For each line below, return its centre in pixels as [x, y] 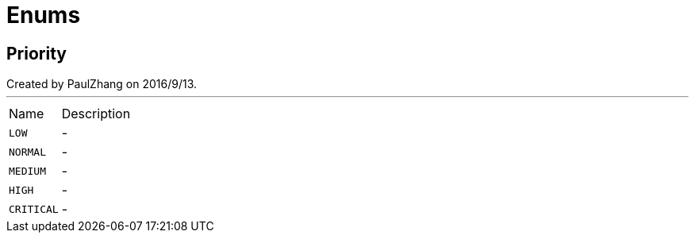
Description [96, 114]
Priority [36, 53]
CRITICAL [34, 209]
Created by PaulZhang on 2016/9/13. [102, 84]
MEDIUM [27, 171]
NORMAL [27, 152]
